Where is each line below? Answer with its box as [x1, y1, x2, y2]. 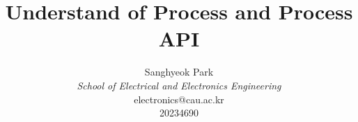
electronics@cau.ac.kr [134, 91, 224, 106]
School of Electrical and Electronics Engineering [77, 78, 281, 92]
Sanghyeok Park [144, 64, 214, 79]
